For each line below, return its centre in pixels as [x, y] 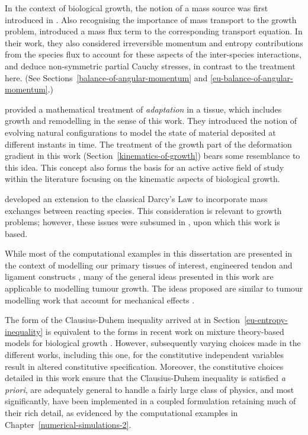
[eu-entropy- [266, 320]
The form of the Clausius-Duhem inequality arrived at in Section [123, 320]
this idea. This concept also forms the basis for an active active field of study [145, 167]
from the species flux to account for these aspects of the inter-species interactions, [153, 54]
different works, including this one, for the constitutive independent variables [145, 355]
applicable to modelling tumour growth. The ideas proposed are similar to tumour [154, 288]
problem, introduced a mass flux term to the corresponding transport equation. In [154, 31]
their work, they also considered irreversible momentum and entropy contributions [154, 42]
